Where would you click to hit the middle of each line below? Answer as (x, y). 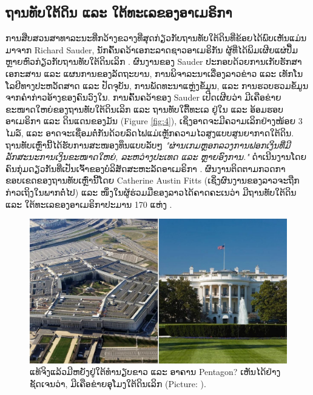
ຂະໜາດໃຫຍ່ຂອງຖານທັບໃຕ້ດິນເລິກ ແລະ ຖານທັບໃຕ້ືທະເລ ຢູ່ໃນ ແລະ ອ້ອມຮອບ (144, 109)
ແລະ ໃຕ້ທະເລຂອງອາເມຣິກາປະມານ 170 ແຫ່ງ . (89, 204)
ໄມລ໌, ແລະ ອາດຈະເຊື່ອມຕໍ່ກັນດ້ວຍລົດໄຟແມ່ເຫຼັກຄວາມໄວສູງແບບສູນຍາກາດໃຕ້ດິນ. (150, 132)
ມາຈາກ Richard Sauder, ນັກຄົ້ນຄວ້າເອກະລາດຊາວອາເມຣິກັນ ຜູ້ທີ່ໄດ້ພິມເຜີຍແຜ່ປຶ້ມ (152, 49)
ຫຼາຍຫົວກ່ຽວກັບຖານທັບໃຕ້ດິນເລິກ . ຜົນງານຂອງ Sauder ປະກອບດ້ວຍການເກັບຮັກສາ (154, 61)
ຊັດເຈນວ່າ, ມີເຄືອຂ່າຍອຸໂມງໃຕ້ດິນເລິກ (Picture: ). (118, 383)
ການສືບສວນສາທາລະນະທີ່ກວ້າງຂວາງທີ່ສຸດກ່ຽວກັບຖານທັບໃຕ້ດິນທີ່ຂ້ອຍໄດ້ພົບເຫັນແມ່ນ (156, 38)
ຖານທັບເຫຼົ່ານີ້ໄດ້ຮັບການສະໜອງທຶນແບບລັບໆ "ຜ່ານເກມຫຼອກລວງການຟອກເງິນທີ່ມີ (148, 144)
